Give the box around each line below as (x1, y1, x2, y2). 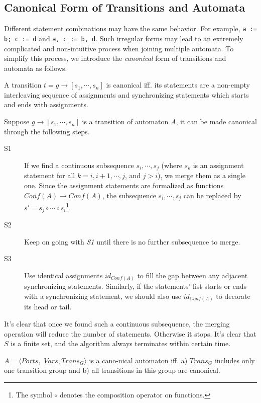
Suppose (4, 116, 30, 127)
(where (161, 159, 182, 170)
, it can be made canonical (176, 116, 257, 127)
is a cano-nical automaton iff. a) (89, 355, 188, 365)
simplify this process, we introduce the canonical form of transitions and (4, 53, 226, 63)
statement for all (24, 170, 75, 181)
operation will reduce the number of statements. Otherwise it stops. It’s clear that (4, 328, 256, 339)
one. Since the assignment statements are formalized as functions (24, 180, 224, 190)
